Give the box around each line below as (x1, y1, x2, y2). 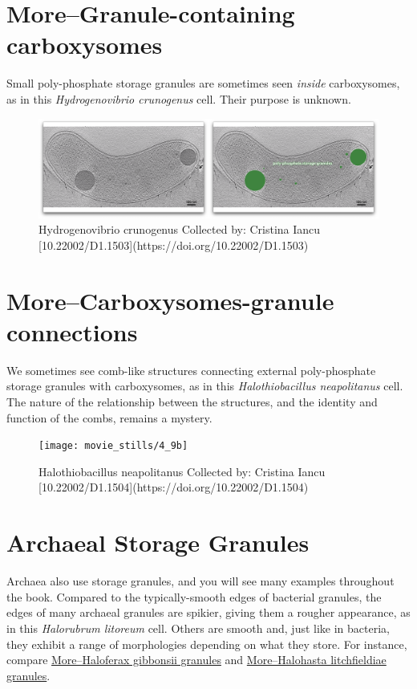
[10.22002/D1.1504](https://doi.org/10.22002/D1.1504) (38, 479, 309, 495)
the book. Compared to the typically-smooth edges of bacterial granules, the (6, 588, 382, 605)
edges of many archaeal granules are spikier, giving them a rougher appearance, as (6, 604, 411, 621)
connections (6, 315, 138, 348)
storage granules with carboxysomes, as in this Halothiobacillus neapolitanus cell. (6, 377, 403, 394)
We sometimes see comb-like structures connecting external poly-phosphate (6, 361, 376, 378)
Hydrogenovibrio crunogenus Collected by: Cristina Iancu (38, 221, 321, 238)
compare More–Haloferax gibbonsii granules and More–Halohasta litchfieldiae (6, 651, 387, 668)
